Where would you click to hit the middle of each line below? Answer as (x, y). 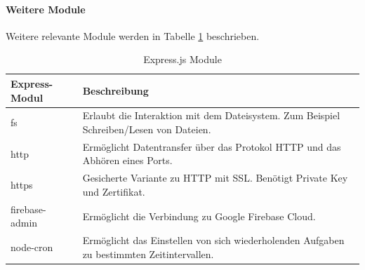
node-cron (32, 247)
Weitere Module (46, 9)
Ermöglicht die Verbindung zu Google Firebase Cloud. (199, 216)
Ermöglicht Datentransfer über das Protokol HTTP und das (212, 146)
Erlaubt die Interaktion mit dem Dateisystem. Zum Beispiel (211, 115)
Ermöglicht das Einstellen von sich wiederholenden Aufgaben (213, 240)
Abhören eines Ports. (127, 160)
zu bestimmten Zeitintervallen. (148, 254)
